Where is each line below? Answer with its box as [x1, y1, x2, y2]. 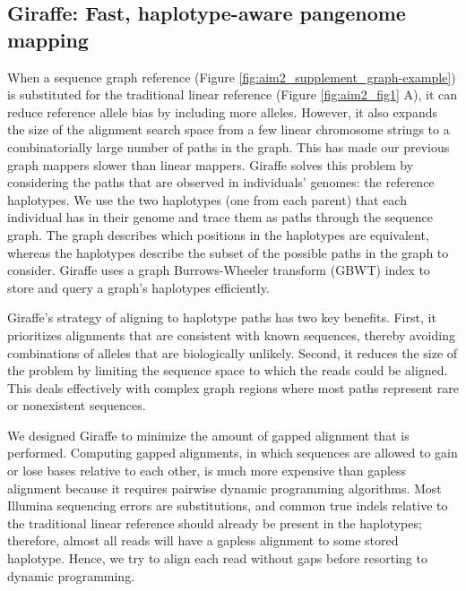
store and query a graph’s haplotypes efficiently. [7, 278, 270, 296]
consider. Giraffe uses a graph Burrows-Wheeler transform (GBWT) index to [7, 261, 430, 279]
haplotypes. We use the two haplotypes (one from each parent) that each [7, 190, 407, 209]
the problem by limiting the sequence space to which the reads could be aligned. [7, 361, 448, 380]
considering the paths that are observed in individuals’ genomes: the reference [7, 173, 435, 192]
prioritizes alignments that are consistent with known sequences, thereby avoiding [7, 325, 455, 344]
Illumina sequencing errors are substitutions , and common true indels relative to [7, 496, 448, 515]
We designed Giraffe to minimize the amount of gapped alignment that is [7, 425, 410, 444]
